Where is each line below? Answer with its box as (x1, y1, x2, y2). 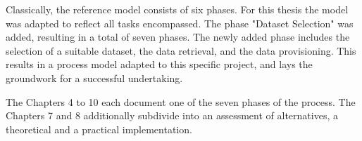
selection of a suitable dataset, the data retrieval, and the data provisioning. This (6, 43, 356, 58)
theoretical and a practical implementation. (6, 121, 192, 136)
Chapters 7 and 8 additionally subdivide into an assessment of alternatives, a (6, 108, 338, 123)
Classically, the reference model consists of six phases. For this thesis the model (6, 2, 349, 16)
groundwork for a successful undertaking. (6, 70, 183, 85)
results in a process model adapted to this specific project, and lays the (6, 57, 313, 72)
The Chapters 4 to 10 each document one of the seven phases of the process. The (6, 94, 356, 109)
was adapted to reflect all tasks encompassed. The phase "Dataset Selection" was (6, 15, 354, 30)
